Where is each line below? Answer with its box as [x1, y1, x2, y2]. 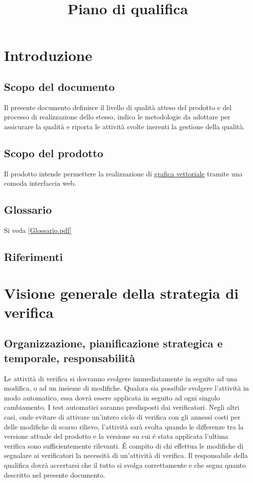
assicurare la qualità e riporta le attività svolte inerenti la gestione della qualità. [4, 121, 245, 131]
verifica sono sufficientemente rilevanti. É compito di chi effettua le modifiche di [4, 440, 244, 451]
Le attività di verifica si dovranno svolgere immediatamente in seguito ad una [4, 373, 237, 383]
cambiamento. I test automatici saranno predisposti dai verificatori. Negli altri [4, 402, 240, 412]
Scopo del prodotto [4, 145, 104, 160]
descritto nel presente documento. [4, 469, 105, 480]
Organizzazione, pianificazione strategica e [4, 336, 223, 351]
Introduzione [4, 45, 92, 65]
